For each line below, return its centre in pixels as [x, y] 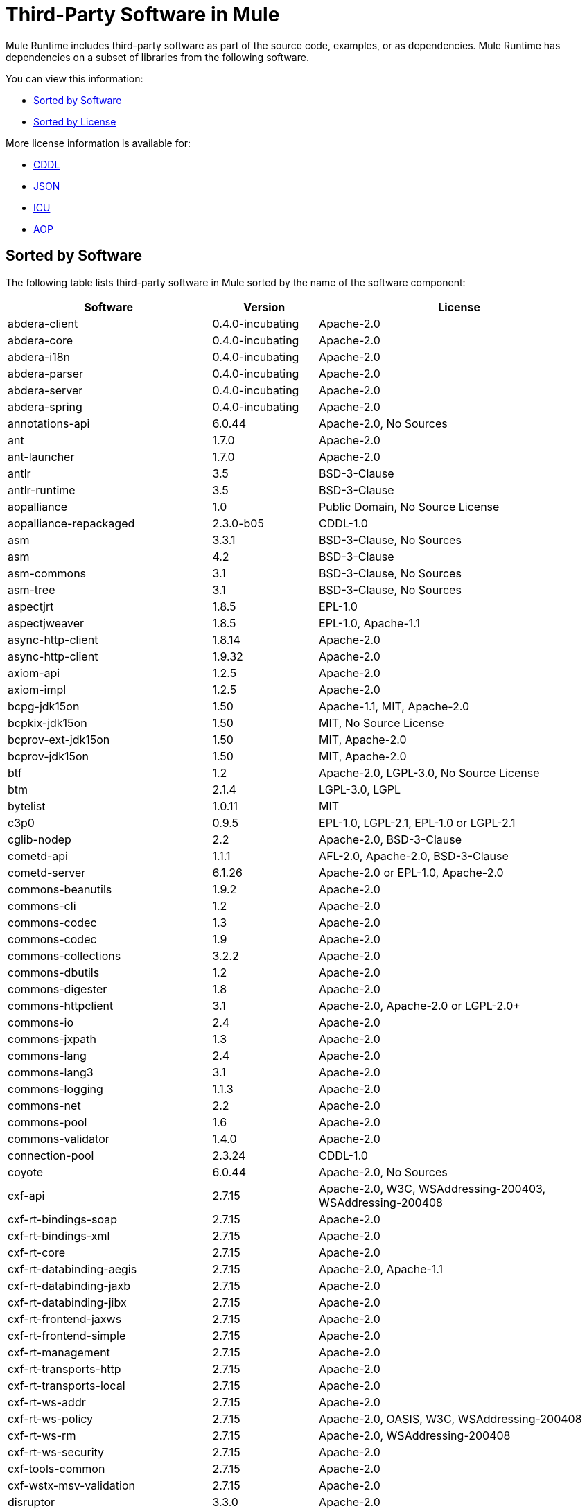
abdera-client [43, 323]
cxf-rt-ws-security [56, 1452]
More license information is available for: [98, 143]
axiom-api [34, 673]
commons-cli [42, 906]
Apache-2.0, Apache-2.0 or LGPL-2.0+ [420, 1005]
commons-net [44, 1105]
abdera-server [45, 390]
